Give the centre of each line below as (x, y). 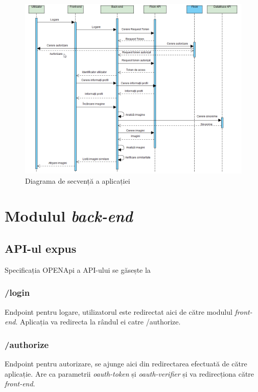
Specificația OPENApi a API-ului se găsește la (78, 269)
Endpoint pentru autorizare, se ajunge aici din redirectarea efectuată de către (126, 364)
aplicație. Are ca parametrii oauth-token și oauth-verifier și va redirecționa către (130, 373)
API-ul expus (41, 248)
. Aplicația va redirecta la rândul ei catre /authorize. (98, 322)
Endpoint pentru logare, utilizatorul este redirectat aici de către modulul (119, 311)
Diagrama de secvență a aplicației (78, 180)
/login (17, 292)
